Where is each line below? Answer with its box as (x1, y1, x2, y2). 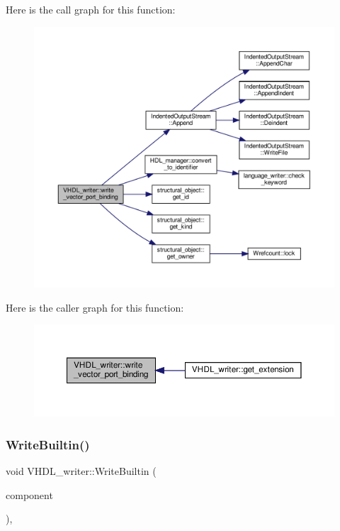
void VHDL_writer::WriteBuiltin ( (6, 464, 157, 478)
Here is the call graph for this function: (6, 2, 176, 16)
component (6, 487, 53, 502)
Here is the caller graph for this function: (6, 300, 184, 314)
